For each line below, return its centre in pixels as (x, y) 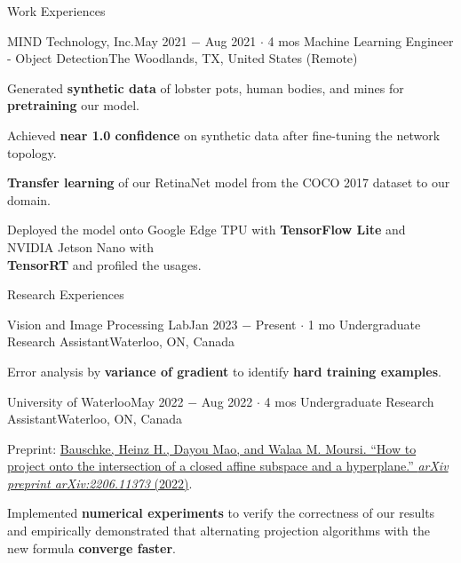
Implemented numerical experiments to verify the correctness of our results (221, 513)
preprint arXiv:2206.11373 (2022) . (100, 483)
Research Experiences (66, 294)
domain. (29, 199)
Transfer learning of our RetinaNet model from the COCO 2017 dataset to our (229, 182)
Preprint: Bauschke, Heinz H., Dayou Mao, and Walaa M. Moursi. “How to (212, 448)
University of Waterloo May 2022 (95, 401)
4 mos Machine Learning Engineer (361, 40)
